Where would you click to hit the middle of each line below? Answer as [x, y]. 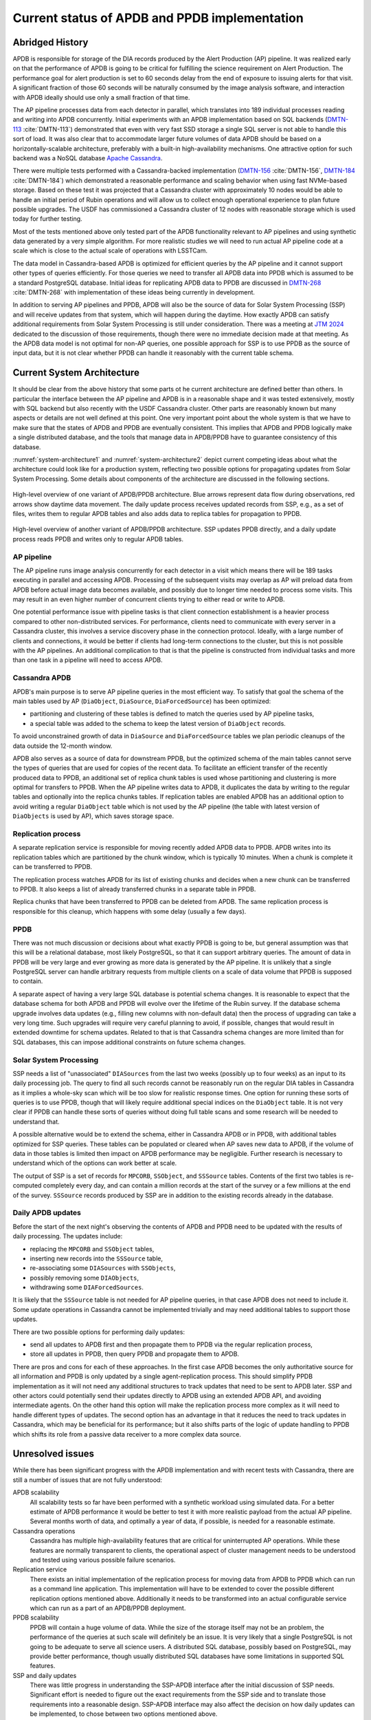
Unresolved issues [54, 1454]
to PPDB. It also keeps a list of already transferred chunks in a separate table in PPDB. [134, 889]
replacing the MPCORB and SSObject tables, [92, 1249]
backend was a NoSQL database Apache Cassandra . [88, 158]
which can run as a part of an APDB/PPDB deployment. [108, 1608]
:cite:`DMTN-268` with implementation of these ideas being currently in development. [134, 292]
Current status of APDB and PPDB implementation [158, 18]
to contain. [28, 981]
